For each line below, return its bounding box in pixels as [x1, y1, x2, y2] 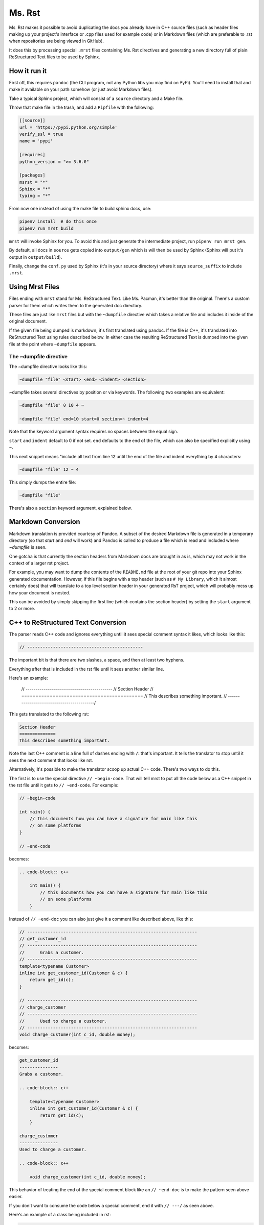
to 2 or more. [9, 606, 35, 612]
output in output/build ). [9, 254, 62, 260]
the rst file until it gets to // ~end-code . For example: [9, 782, 119, 788]
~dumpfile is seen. [9, 544, 46, 550]
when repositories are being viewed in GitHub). [9, 38, 104, 44]
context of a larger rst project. [9, 560, 69, 566]
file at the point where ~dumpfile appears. [9, 341, 97, 347]
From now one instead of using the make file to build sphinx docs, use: [9, 206, 152, 212]
